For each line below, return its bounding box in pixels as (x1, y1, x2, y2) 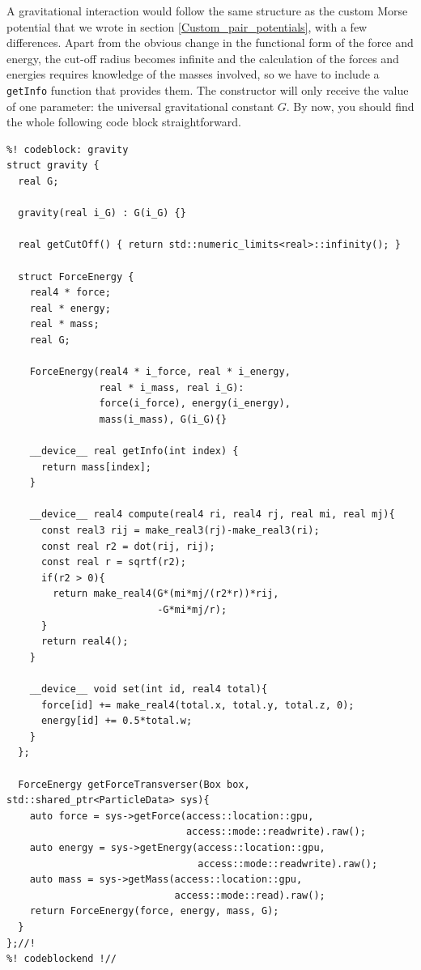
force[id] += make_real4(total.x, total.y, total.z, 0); (40, 699, 355, 711)
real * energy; (29, 302, 111, 314)
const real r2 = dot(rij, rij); (40, 540, 215, 552)
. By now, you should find (286, 97, 415, 114)
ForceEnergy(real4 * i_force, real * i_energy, (29, 366, 291, 378)
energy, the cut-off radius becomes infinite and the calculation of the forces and (6, 49, 399, 66)
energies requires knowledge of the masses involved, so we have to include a (6, 66, 380, 83)
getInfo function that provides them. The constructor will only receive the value (6, 81, 409, 98)
